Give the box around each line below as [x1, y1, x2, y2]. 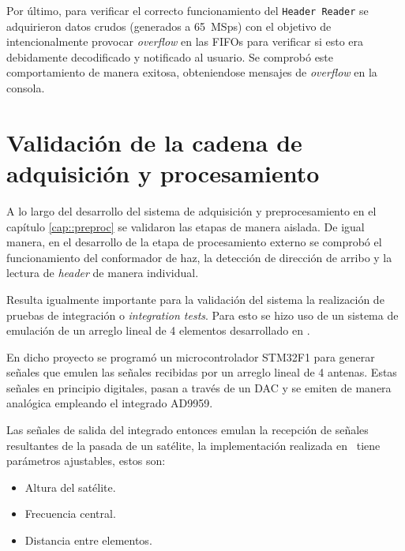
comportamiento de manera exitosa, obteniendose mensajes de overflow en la [6, 64, 377, 81]
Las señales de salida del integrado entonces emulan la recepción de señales [6, 422, 369, 438]
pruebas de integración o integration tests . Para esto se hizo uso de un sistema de [6, 306, 399, 323]
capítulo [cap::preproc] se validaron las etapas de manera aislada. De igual [6, 218, 365, 234]
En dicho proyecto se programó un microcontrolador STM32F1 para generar [6, 348, 375, 365]
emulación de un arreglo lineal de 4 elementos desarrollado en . [6, 322, 310, 339]
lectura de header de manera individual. [6, 264, 199, 281]
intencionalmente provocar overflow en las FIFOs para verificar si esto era [6, 33, 364, 50]
